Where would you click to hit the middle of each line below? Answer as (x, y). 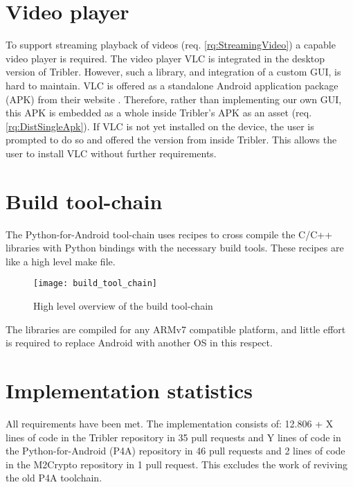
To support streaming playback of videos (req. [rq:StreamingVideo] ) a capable (171, 45)
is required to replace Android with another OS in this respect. (139, 343)
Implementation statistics (129, 390)
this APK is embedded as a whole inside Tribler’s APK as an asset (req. (159, 113)
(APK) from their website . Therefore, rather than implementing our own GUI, (174, 99)
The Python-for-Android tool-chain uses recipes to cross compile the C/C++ (169, 234)
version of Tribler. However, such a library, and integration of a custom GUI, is (173, 72)
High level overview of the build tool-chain (123, 306)
